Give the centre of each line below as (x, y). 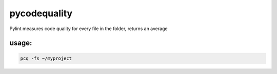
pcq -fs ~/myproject (46, 58)
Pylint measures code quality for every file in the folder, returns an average (88, 29)
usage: (21, 43)
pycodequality (41, 13)
